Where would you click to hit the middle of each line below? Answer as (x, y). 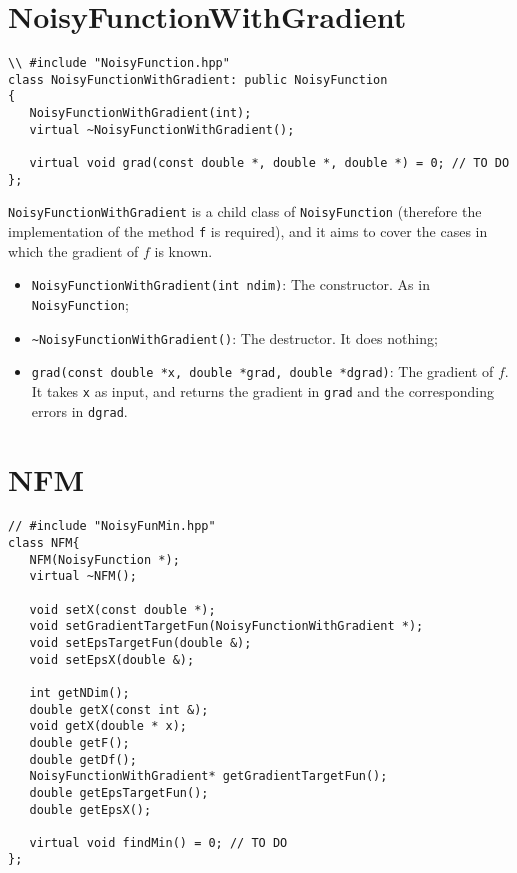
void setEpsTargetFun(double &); (140, 642)
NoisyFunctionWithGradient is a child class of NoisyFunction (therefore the (245, 211)
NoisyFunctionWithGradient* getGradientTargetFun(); (208, 776)
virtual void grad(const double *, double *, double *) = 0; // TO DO (269, 163)
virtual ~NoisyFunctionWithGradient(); (162, 129)
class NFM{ (44, 543)
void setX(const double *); (122, 609)
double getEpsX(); (90, 809)
